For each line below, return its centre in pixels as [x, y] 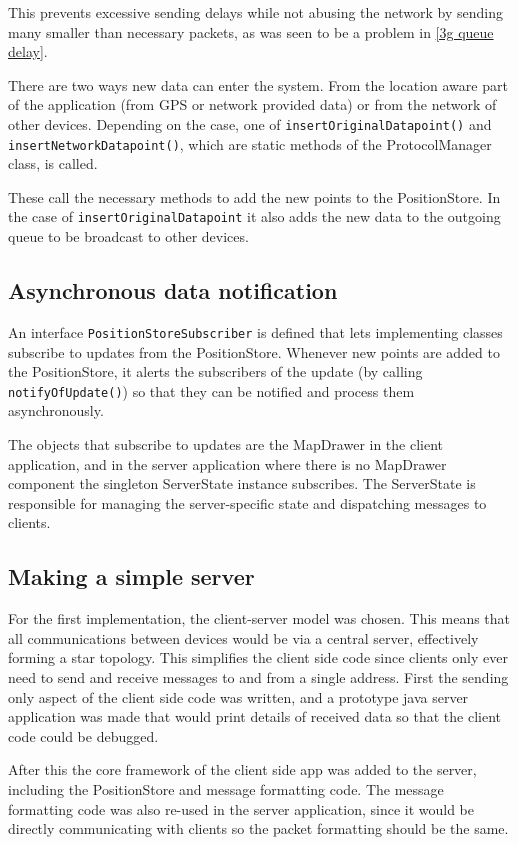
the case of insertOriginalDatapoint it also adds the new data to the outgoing [254, 216]
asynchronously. [56, 410]
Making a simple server [131, 576]
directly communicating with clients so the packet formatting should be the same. [258, 828]
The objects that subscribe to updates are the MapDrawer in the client [226, 444]
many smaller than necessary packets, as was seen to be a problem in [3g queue [251, 31]
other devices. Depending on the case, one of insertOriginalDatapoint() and [250, 123]
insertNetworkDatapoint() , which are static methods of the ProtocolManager [250, 143]
